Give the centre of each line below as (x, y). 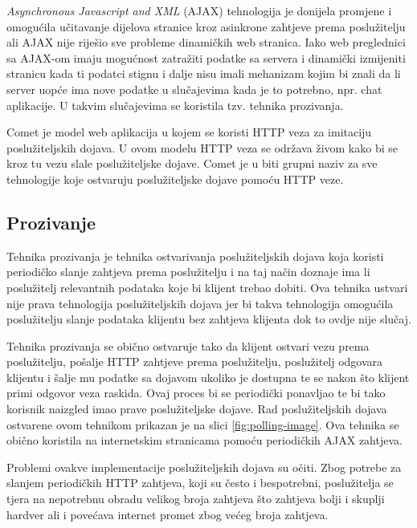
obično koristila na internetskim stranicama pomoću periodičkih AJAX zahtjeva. (204, 440)
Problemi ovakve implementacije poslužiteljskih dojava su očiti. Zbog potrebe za (204, 467)
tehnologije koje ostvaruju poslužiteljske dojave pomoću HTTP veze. (175, 179)
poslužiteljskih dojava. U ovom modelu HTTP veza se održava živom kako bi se (202, 147)
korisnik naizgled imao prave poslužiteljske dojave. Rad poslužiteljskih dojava (197, 409)
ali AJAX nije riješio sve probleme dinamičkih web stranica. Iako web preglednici (206, 42)
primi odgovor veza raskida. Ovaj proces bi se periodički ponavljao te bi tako (196, 393)
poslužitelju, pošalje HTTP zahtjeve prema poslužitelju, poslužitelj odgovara (195, 361)
